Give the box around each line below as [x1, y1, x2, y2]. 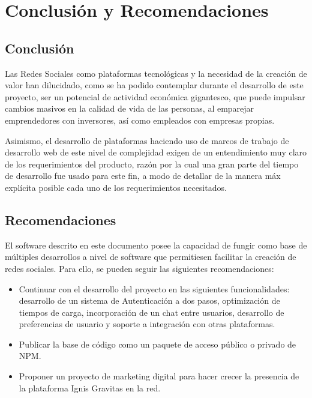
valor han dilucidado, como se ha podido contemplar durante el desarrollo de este [5, 79, 304, 91]
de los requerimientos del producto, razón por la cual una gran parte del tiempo [5, 157, 299, 170]
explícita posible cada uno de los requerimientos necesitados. [5, 181, 227, 193]
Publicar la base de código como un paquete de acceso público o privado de [19, 337, 296, 350]
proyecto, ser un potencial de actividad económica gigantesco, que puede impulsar [5, 90, 305, 103]
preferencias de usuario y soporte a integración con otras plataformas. [19, 318, 275, 330]
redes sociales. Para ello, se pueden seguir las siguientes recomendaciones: [5, 262, 274, 274]
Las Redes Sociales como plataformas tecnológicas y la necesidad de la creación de [5, 67, 307, 79]
